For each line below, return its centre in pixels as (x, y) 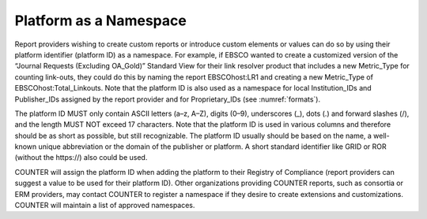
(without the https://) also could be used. (81, 158)
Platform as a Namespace (101, 20)
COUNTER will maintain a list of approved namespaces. (105, 206)
